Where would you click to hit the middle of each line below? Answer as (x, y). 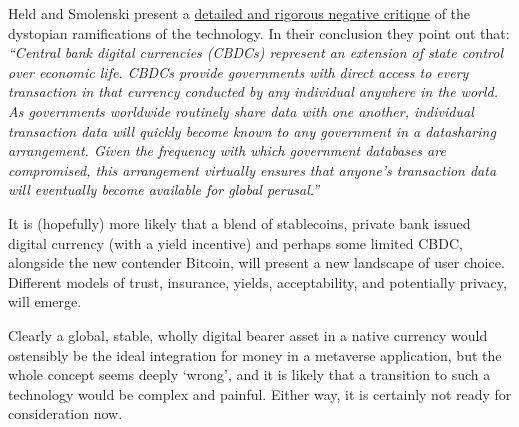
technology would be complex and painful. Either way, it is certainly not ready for (260, 393)
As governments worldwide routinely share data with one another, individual (241, 110)
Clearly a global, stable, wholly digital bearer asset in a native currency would (248, 334)
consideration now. (65, 413)
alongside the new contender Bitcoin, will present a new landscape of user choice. (256, 262)
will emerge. (45, 301)
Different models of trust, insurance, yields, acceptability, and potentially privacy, (257, 281)
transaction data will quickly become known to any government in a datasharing (252, 130)
